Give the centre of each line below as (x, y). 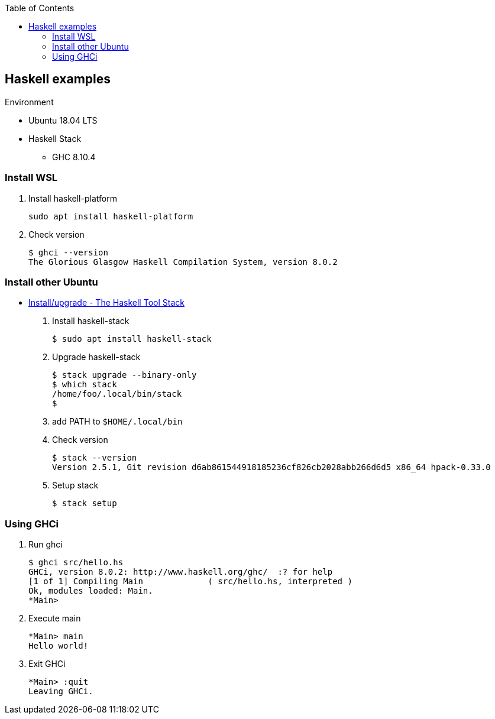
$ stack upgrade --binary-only (124, 375)
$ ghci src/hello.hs (76, 563)
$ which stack (85, 385)
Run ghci (46, 545)
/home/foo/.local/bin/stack (117, 394)
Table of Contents (40, 8)
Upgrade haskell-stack (96, 357)
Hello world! (59, 646)
